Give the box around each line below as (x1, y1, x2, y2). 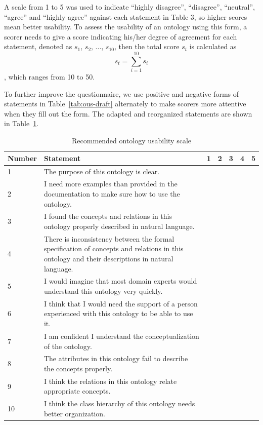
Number (8, 152, 37, 163)
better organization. (43, 408, 105, 418)
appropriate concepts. (43, 385, 111, 396)
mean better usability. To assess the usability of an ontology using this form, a (4, 21, 247, 32)
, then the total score (114, 41, 180, 52)
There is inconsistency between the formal (43, 233, 174, 244)
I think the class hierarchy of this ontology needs (43, 398, 195, 409)
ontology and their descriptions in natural (43, 253, 173, 263)
